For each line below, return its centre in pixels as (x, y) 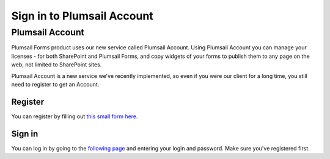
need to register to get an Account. (55, 84)
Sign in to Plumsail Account (82, 16)
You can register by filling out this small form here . (75, 116)
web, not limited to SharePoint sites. (57, 65)
